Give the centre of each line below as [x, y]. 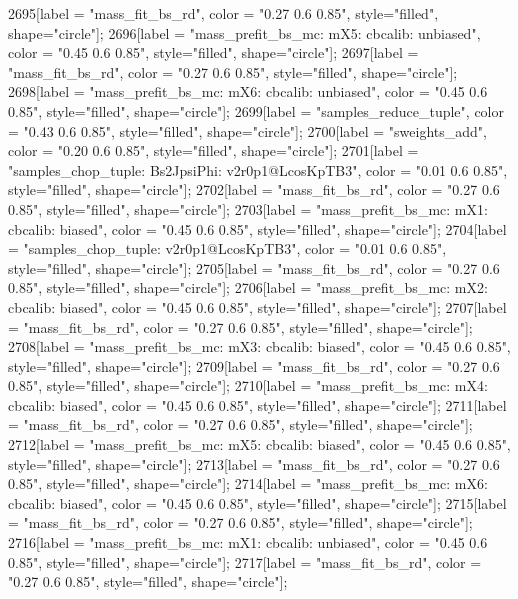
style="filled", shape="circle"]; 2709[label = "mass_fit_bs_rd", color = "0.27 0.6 [254, 365]
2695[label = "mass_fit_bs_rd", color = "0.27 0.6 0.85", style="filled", [223, 13]
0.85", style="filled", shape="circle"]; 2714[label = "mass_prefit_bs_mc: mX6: [248, 483]
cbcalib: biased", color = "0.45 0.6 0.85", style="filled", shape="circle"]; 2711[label [257, 404]
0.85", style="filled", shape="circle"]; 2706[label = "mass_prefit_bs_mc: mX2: [248, 287]
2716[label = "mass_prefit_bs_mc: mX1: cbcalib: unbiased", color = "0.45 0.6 [248, 542]
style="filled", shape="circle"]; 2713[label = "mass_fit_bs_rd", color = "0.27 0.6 [254, 463]
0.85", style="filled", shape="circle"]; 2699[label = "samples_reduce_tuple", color [256, 110]
